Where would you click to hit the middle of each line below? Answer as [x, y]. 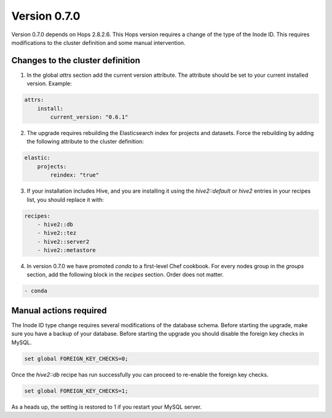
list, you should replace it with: [65, 199]
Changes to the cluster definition [76, 60]
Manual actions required [59, 310]
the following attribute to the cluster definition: [85, 142]
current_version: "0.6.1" [89, 117]
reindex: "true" [75, 175]
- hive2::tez [57, 233]
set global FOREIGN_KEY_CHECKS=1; [76, 391]
